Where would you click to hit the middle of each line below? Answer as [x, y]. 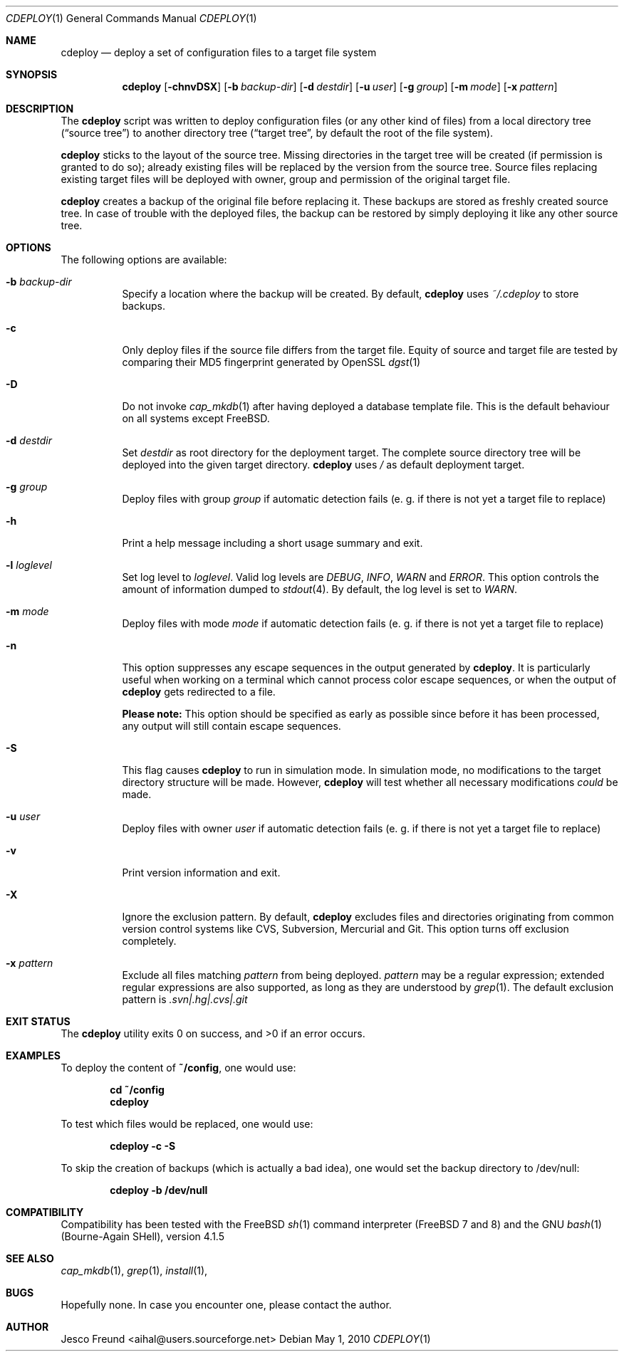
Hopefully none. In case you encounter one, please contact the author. [226, 1305]
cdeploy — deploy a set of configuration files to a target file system [219, 52]
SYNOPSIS [32, 74]
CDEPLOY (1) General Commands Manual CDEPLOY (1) [131, 18]
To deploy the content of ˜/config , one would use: [178, 1068]
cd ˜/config [137, 1090]
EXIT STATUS [38, 1021]
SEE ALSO [30, 1258]
